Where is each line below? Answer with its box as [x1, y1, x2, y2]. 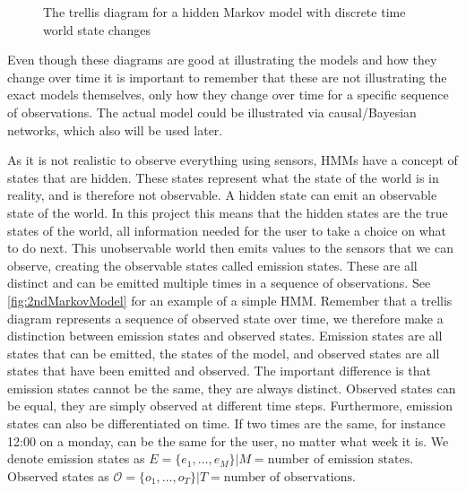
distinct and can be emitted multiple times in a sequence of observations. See [7, 273, 431, 292]
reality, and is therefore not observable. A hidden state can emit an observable [7, 186, 437, 204]
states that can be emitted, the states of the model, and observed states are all [7, 343, 440, 362]
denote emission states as [7, 449, 145, 468]
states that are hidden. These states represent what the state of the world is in [7, 168, 439, 186]
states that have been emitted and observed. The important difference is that [7, 361, 431, 380]
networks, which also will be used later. [7, 120, 223, 139]
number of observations [223, 470, 353, 484]
